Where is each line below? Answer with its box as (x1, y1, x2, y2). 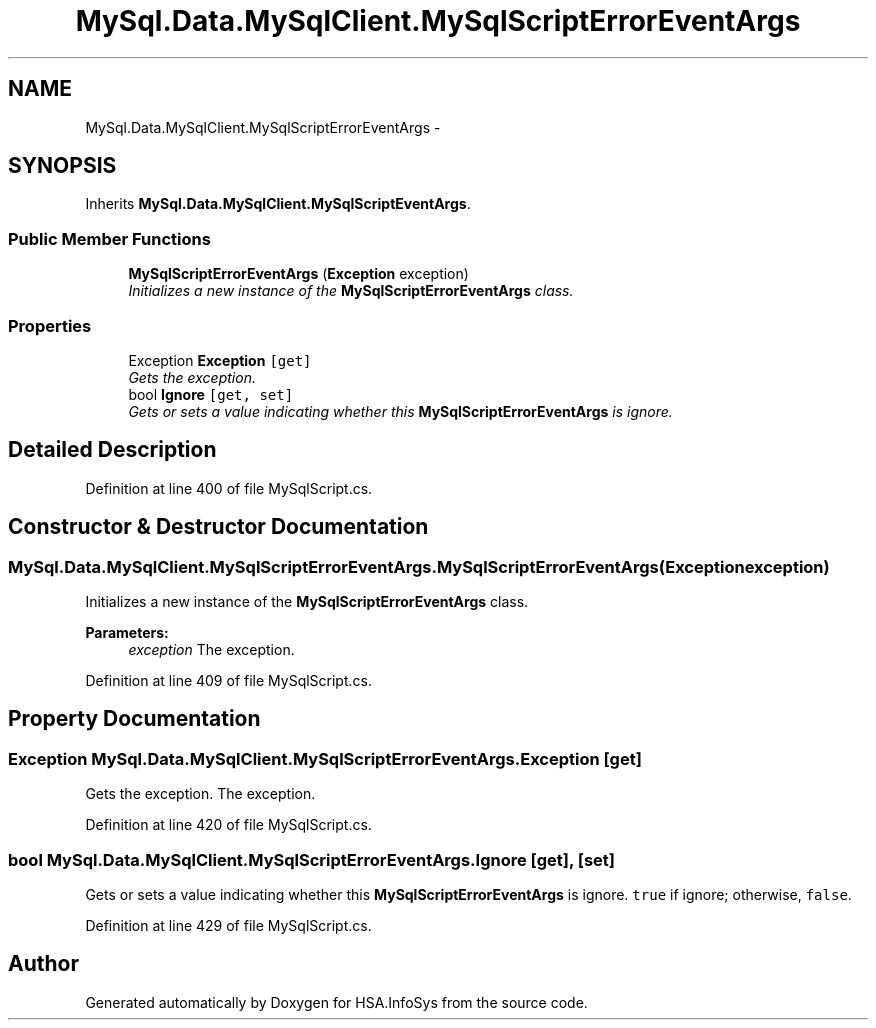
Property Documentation (8, 706, 261, 732)
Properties (8, 315, 92, 336)
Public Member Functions (8, 228, 211, 249)
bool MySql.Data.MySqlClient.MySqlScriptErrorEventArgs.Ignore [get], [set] (8, 849, 615, 870)
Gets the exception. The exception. (85, 785, 316, 803)
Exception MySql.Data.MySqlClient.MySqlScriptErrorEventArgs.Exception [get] (8, 748, 642, 769)
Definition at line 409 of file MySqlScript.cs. (85, 672, 372, 689)
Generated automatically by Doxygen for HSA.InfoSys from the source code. (85, 993, 588, 1011)
